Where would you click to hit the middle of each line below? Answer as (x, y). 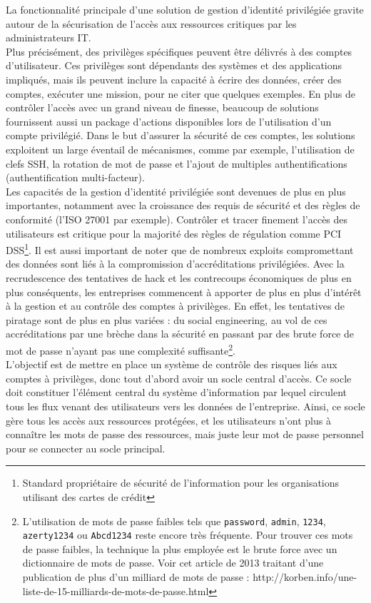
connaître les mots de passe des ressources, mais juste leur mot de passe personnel (185, 434)
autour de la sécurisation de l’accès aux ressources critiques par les (151, 23)
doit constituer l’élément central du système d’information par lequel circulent (176, 392)
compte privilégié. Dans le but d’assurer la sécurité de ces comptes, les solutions (181, 135)
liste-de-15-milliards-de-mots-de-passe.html (116, 591)
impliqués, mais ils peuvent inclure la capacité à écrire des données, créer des (174, 79)
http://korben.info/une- (305, 577)
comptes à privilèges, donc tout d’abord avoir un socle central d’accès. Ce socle (179, 378)
